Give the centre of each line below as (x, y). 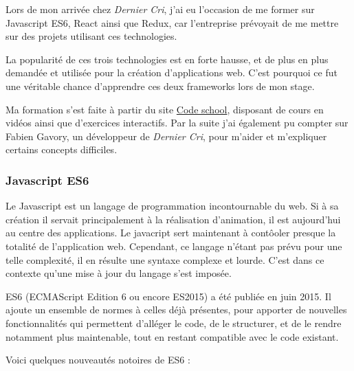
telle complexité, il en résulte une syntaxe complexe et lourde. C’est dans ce (165, 259)
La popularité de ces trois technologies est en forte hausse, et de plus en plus (167, 59)
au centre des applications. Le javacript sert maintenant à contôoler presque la (171, 233)
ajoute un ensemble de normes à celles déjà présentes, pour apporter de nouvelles (176, 310)
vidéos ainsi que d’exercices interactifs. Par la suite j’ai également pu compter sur (177, 123)
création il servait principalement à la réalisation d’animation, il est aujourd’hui (173, 219)
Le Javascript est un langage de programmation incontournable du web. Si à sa (172, 206)
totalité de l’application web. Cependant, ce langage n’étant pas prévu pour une (174, 246)
